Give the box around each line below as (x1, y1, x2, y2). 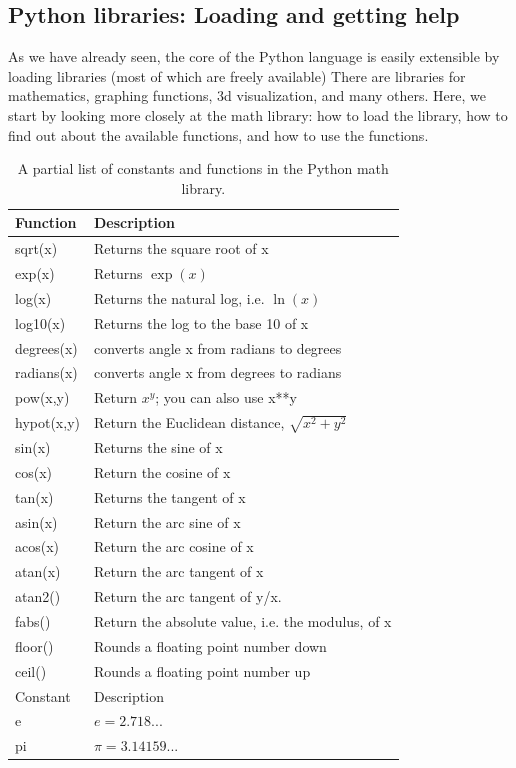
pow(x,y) (15, 387, 70, 408)
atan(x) (15, 561, 61, 582)
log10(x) (15, 312, 66, 333)
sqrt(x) (15, 238, 58, 259)
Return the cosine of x (93, 461, 231, 482)
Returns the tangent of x (93, 486, 246, 507)
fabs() (15, 611, 51, 631)
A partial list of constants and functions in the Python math (17, 158, 389, 179)
